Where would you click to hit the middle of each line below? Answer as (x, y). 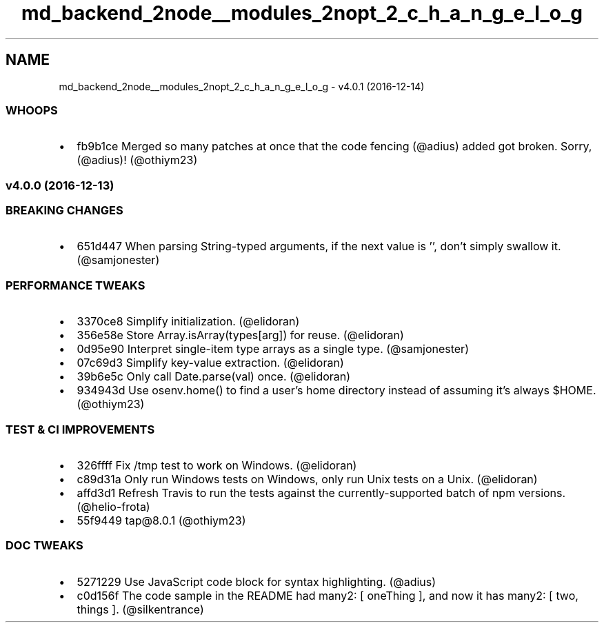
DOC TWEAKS (44, 546)
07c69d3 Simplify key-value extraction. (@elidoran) (210, 363)
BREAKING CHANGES (64, 211)
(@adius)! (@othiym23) (137, 160)
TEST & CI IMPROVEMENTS (80, 429)
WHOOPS (32, 110)
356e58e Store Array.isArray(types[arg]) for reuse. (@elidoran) (240, 335)
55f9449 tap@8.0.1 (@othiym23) (161, 520)
